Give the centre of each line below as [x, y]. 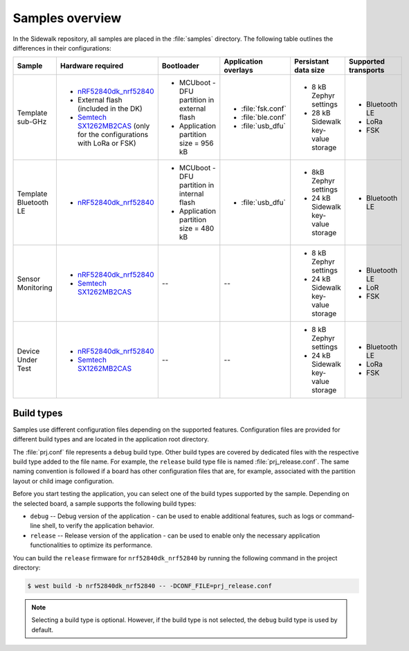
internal [191, 194]
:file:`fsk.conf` [264, 109]
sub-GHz [32, 122]
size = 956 [196, 143]
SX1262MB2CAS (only [113, 126]
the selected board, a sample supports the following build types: [104, 503]
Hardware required [92, 66]
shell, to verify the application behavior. [98, 526]
